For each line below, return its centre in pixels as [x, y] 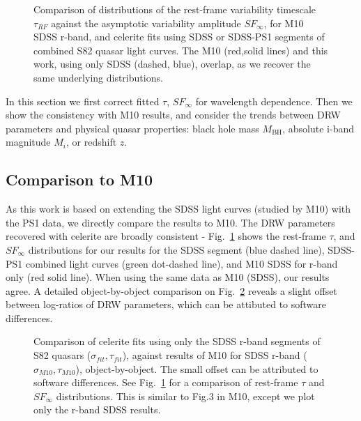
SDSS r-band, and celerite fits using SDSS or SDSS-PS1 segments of [179, 37]
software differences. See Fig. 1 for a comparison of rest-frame [166, 382]
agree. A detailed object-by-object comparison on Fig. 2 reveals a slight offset [171, 290]
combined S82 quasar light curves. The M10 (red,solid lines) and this [181, 50]
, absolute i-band [318, 128]
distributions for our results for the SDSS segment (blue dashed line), [176, 249]
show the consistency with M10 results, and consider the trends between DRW [173, 115]
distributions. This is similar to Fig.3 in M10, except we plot [185, 396]
